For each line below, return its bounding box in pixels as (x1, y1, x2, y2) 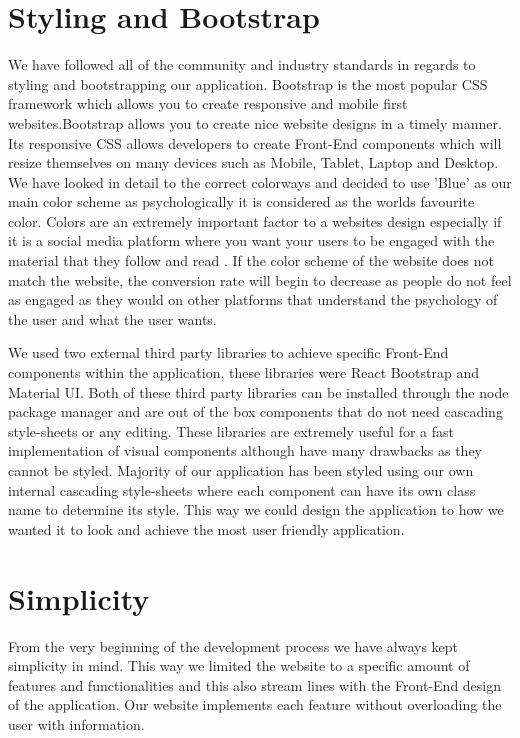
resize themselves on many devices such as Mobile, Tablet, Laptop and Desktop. (8, 152, 499, 173)
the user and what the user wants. (8, 308, 217, 329)
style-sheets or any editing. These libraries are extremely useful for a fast (8, 420, 455, 441)
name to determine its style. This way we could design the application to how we (8, 499, 504, 520)
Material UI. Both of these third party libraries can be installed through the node (8, 381, 509, 402)
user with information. (8, 713, 145, 734)
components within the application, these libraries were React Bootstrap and (8, 362, 480, 383)
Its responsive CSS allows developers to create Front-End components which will (8, 132, 502, 153)
